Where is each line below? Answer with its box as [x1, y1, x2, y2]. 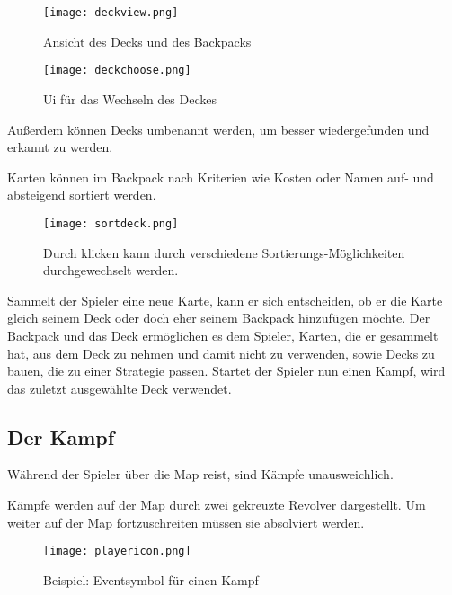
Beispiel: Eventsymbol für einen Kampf [43, 570, 259, 589]
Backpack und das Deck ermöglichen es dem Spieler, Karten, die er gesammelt [7, 325, 439, 344]
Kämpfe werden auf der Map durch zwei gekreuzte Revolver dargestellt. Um [7, 495, 426, 514]
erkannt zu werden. [7, 138, 113, 156]
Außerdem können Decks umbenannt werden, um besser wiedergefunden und [7, 120, 430, 138]
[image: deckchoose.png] [43, 64, 191, 77]
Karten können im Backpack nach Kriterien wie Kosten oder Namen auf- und [7, 167, 434, 186]
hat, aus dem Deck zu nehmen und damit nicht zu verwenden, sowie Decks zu [7, 343, 435, 362]
